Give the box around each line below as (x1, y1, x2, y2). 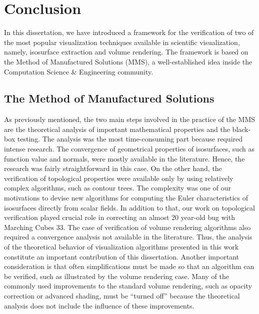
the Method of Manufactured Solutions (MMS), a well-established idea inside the (4, 56, 252, 66)
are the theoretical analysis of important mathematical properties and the (4, 123, 230, 134)
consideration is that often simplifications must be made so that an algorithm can (4, 261, 254, 271)
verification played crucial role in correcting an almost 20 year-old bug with (4, 212, 235, 222)
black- (232, 123, 251, 134)
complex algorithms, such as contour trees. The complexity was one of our (4, 182, 231, 193)
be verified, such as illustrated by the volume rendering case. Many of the (4, 270, 229, 281)
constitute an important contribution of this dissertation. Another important (4, 251, 239, 261)
